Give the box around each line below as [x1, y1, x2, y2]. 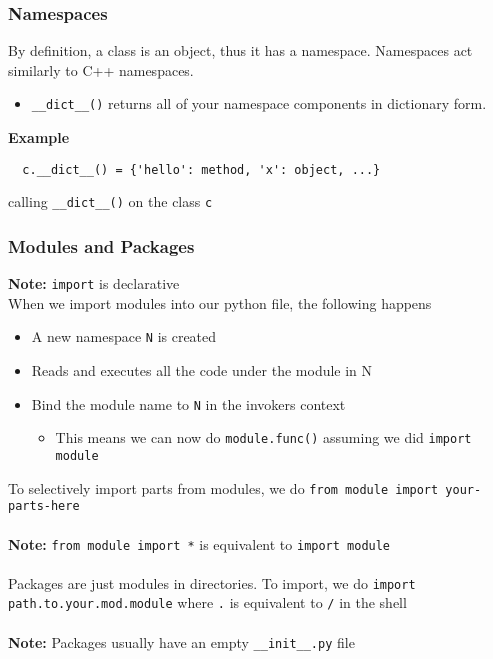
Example [8, 127, 70, 148]
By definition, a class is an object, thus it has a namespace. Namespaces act [8, 40, 473, 61]
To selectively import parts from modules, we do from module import [8, 477, 439, 498]
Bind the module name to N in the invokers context [31, 393, 346, 414]
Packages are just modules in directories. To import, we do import [8, 572, 416, 593]
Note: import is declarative [8, 273, 180, 294]
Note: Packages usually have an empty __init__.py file [8, 631, 355, 652]
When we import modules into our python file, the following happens [8, 292, 432, 313]
